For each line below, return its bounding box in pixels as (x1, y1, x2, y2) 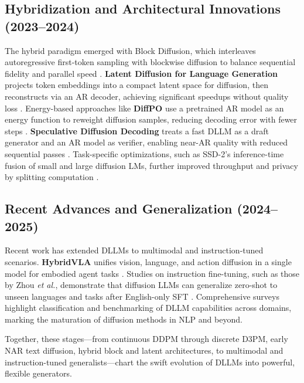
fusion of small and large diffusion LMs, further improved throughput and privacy (5, 159, 298, 171)
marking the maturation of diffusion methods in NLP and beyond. (5, 313, 242, 325)
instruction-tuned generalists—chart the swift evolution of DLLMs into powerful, (5, 355, 295, 368)
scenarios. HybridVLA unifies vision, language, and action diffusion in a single (5, 255, 292, 267)
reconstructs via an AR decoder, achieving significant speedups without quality (5, 90, 289, 102)
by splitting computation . (5, 171, 99, 183)
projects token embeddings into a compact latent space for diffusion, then (5, 79, 268, 91)
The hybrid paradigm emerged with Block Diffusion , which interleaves (5, 44, 256, 56)
